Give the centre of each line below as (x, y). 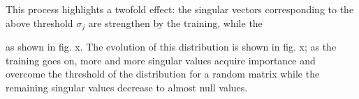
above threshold (39, 22)
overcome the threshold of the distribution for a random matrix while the (163, 74)
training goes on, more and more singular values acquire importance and (161, 60)
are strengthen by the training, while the (175, 22)
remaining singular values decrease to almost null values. (127, 87)
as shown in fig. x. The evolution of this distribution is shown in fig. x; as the (171, 47)
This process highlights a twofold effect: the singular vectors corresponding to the (180, 9)
